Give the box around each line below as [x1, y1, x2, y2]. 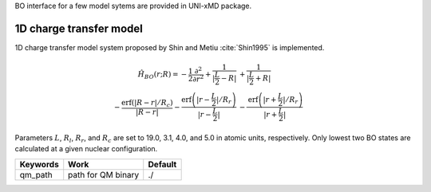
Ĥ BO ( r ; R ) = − [137, 70, 188, 80]
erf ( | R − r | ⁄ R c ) [121, 98, 173, 109]
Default [148, 159, 177, 170]
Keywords [19, 159, 59, 170]
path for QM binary [68, 169, 140, 180]
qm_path [19, 169, 53, 180]
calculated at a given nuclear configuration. [14, 144, 158, 154]
